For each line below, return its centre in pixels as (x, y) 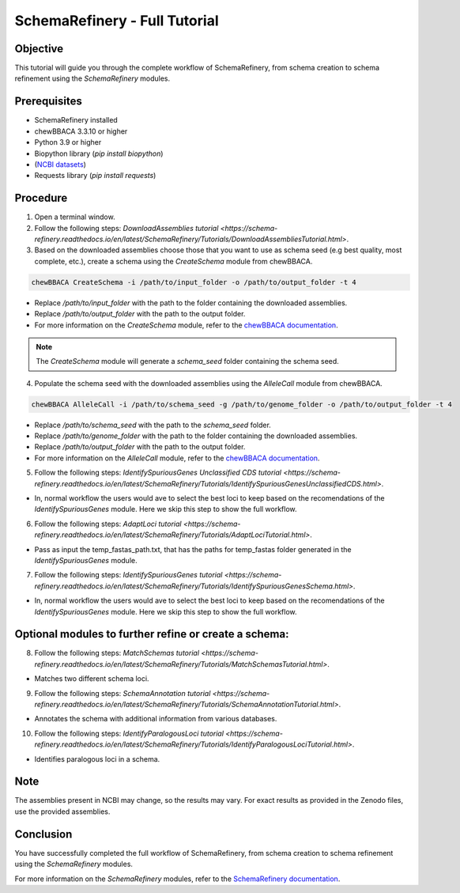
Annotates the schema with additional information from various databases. (156, 719)
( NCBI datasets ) (60, 164)
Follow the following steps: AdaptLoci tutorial (108, 524)
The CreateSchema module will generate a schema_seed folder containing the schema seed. (187, 361)
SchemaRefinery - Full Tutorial (117, 21)
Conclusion (43, 834)
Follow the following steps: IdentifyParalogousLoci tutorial (129, 733)
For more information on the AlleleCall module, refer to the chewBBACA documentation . (177, 458)
